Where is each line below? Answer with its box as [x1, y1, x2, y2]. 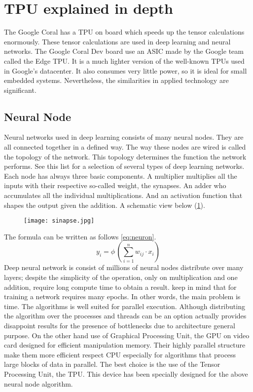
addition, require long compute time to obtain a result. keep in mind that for [4, 281, 237, 292]
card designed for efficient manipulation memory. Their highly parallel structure [4, 340, 246, 350]
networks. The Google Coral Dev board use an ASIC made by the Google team [4, 46, 244, 56]
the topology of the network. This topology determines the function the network [4, 151, 247, 161]
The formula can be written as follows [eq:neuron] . [4, 231, 156, 241]
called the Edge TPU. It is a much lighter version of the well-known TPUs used [4, 55, 245, 66]
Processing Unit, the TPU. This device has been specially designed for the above [4, 369, 248, 379]
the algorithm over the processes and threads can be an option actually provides [4, 311, 247, 321]
